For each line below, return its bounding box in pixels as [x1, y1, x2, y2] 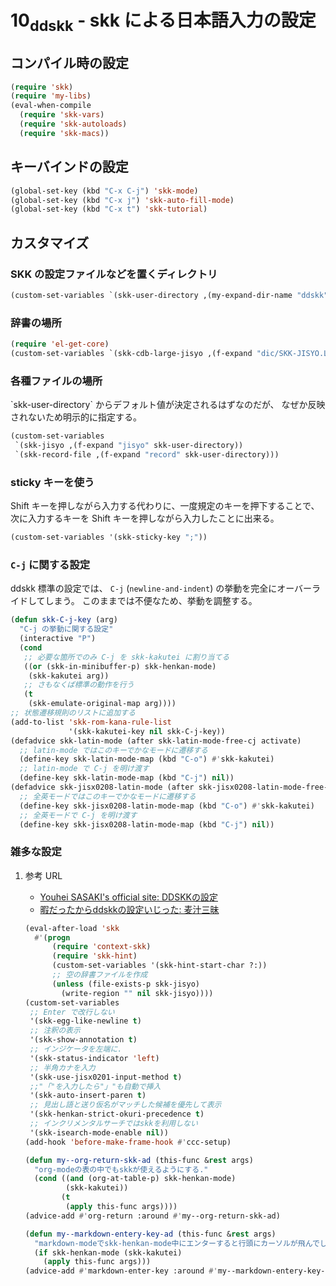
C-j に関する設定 [10, 557, 91, 571]
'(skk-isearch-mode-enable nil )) [29, 1127, 169, 1138]
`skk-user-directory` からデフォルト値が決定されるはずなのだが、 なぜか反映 [10, 399, 326, 411]
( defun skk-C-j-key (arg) [10, 615, 118, 625]
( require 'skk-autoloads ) [19, 119, 128, 130]
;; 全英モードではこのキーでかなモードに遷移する [19, 791, 197, 801]
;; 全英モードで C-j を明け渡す [19, 810, 138, 820]
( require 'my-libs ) [10, 91, 92, 101]
